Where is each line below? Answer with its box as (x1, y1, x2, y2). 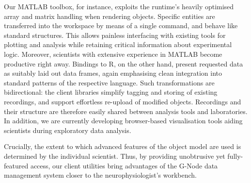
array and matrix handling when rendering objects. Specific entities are (4, 11, 215, 21)
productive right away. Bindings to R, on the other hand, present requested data (4, 58, 243, 68)
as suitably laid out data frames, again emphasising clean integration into (4, 68, 222, 78)
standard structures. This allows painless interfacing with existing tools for (4, 30, 226, 40)
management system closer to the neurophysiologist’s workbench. (4, 170, 197, 180)
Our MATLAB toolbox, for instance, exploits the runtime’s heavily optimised (4, 1, 234, 11)
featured (4, 160, 29, 170)
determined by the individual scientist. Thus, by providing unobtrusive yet (4, 150, 225, 161)
